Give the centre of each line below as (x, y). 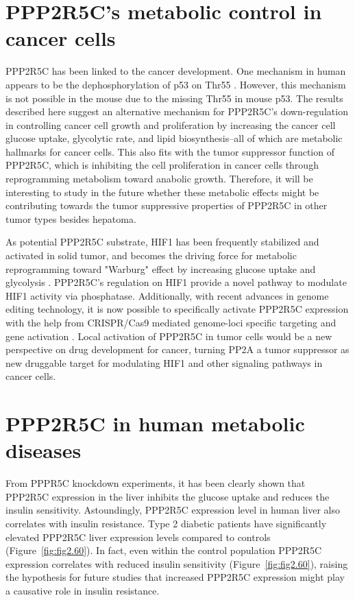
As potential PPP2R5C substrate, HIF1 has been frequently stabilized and (162, 242)
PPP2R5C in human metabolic (155, 423)
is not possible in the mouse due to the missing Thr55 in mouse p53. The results (174, 98)
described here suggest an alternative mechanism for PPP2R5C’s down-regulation (177, 111)
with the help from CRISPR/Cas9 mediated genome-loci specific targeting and (171, 322)
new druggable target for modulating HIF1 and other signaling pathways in (164, 362)
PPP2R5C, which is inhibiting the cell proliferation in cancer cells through (162, 165)
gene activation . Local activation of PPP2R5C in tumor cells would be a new (169, 336)
